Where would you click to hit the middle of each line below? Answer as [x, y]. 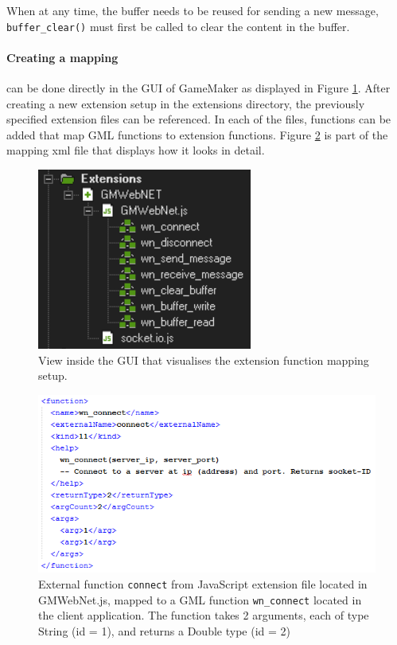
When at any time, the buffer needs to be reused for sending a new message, [193, 10]
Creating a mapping [62, 57]
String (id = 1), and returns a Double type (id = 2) [164, 630]
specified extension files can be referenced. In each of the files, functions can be [199, 119]
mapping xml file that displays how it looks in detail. [136, 150]
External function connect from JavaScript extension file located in [203, 583]
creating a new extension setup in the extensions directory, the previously [186, 103]
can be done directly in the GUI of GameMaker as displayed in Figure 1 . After [198, 88]
